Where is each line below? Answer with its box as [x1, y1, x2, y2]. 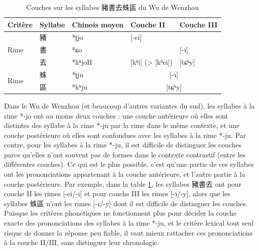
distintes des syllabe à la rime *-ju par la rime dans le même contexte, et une [4, 120, 240, 130]
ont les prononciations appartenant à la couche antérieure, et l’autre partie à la [4, 169, 246, 179]
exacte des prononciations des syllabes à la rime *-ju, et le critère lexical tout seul [4, 218, 254, 228]
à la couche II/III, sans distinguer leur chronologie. [4, 237, 159, 248]
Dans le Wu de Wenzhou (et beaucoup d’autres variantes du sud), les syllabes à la [4, 100, 255, 111]
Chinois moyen [72, 19, 124, 29]
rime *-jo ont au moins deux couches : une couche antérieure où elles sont [4, 110, 229, 121]
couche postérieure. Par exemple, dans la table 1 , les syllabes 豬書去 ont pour [4, 178, 242, 189]
